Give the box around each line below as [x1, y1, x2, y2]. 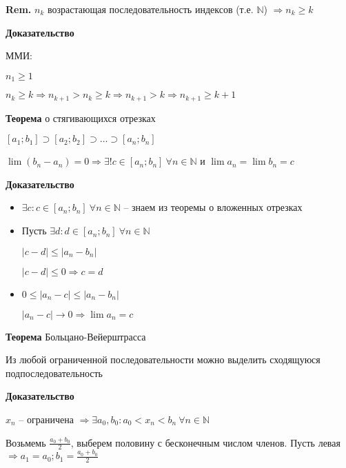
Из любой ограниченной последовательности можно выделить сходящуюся [6, 352, 320, 367]
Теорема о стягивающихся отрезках [6, 110, 156, 125]
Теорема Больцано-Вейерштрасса [6, 329, 146, 343]
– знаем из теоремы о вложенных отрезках [123, 200, 303, 214]
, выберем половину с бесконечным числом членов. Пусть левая [70, 435, 340, 449]
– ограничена [19, 412, 74, 427]
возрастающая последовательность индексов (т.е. [47, 2, 254, 16]
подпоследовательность [6, 365, 103, 380]
